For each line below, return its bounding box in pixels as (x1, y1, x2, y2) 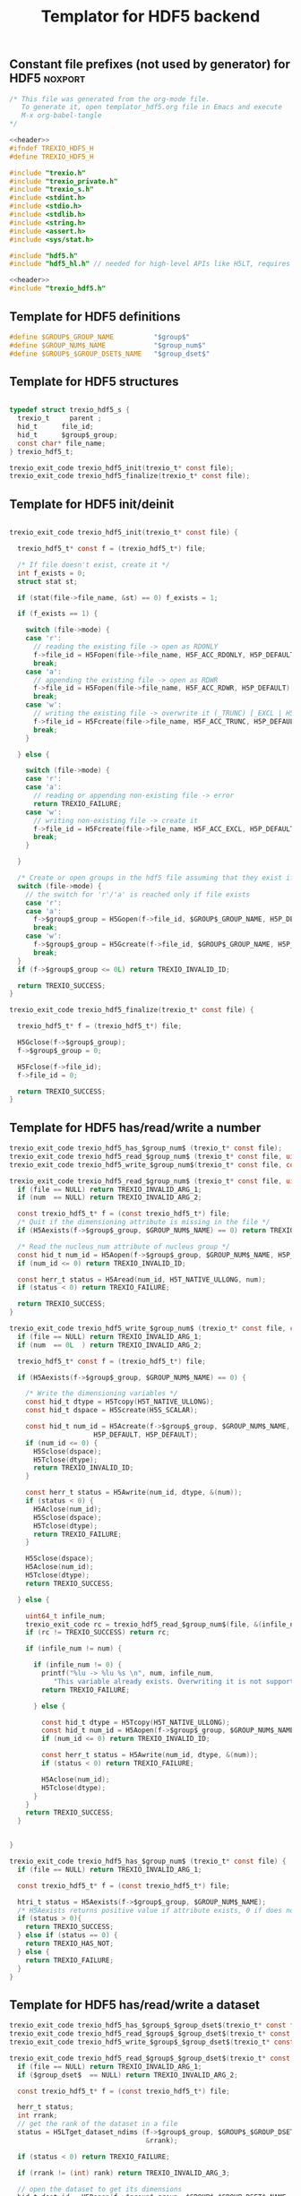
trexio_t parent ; (17, 414, 102, 423)
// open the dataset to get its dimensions (17, 2184, 182, 2193)
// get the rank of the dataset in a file (17, 2120, 178, 2129)
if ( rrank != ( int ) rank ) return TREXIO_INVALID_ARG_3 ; (17, 2168, 230, 2177)
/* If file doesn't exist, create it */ (17, 560, 170, 570)
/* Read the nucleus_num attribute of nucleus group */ (17, 1242, 230, 1251)
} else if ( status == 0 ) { (17, 1931, 118, 1940)
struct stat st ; (17, 577, 78, 586)
